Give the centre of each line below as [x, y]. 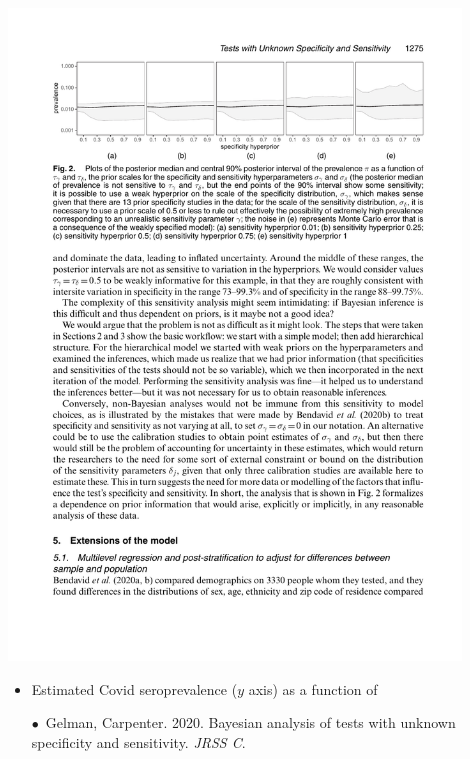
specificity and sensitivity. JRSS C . [138, 742]
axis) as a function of [313, 688]
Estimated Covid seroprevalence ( [134, 688]
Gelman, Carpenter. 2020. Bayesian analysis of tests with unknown [250, 722]
